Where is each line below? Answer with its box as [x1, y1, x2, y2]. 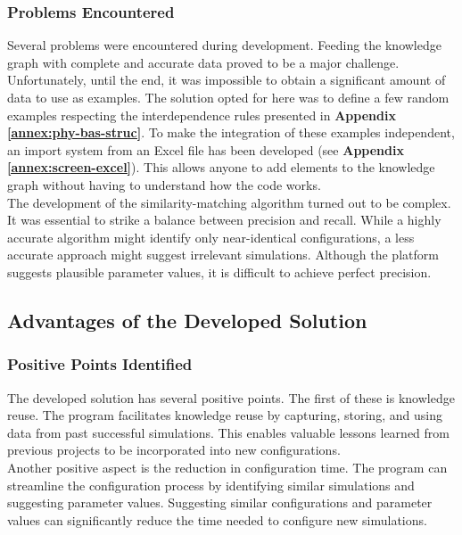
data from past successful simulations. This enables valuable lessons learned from [7, 423, 450, 441]
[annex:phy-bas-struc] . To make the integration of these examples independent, [7, 123, 455, 142]
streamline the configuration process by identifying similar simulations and [7, 475, 415, 494]
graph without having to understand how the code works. [7, 175, 321, 193]
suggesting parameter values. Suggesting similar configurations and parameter [7, 493, 433, 512]
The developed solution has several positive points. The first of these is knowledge [7, 388, 455, 407]
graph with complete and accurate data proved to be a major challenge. [7, 53, 400, 71]
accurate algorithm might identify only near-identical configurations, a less [7, 227, 415, 246]
